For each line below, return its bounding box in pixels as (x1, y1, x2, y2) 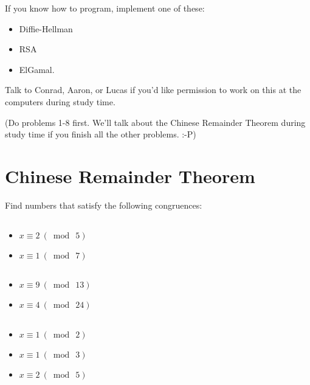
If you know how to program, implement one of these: (5, 2, 205, 14)
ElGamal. (19, 63, 55, 75)
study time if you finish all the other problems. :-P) (5, 128, 196, 140)
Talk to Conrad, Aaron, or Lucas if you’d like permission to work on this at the (5, 83, 301, 96)
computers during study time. (5, 95, 115, 108)
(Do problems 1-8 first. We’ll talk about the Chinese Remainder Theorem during (5, 116, 306, 128)
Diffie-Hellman (19, 22, 73, 35)
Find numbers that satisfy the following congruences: (5, 198, 202, 211)
